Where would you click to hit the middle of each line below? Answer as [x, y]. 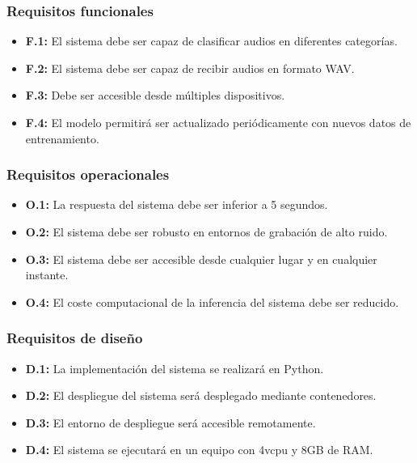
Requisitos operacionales [88, 174]
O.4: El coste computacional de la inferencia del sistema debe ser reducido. [212, 302]
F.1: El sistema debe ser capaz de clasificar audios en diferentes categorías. [211, 41]
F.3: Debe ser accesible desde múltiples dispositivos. [155, 95]
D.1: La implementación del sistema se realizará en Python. [175, 368]
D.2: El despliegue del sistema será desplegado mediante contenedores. [201, 395]
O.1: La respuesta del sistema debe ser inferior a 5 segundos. [177, 204]
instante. [47, 275]
